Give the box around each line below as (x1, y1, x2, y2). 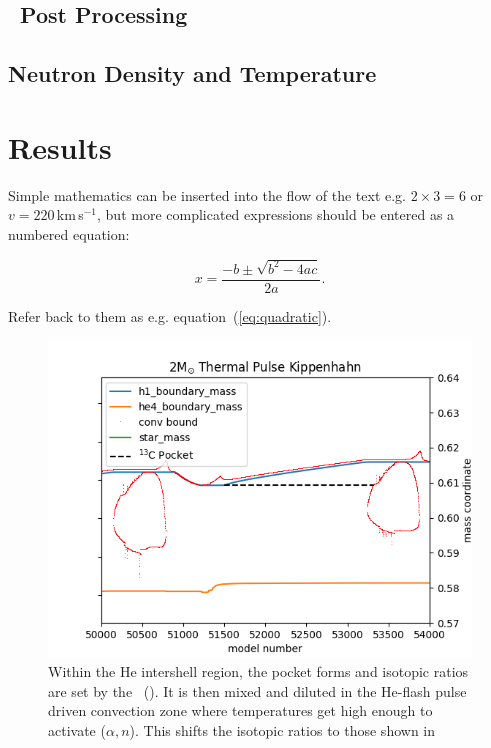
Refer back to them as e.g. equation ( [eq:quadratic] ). (8, 305, 332, 326)
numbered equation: (8, 223, 130, 244)
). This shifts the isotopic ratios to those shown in (129, 720, 435, 741)
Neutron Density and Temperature (8, 58, 377, 89)
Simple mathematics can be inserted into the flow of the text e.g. (8, 184, 406, 205)
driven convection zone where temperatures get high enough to (48, 700, 433, 721)
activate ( (48, 720, 106, 741)
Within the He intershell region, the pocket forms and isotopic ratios (48, 661, 469, 682)
